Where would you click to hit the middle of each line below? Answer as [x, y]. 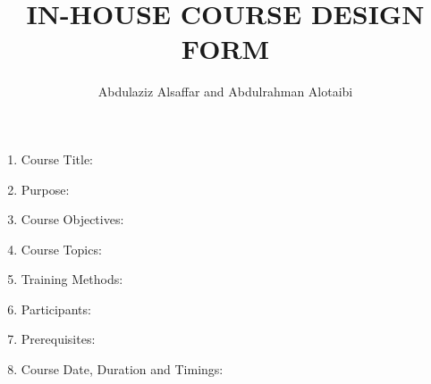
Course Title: [57, 159]
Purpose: [45, 189]
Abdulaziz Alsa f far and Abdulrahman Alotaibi [225, 92]
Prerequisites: [58, 339]
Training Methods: [72, 279]
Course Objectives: [72, 219]
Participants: [56, 309]
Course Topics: [61, 249]
